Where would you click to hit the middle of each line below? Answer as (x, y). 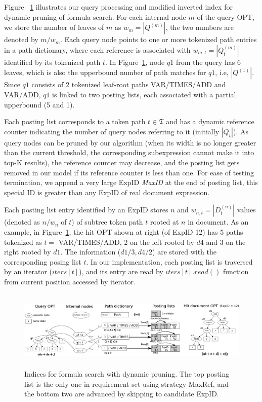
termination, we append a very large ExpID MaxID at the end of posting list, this (131, 182)
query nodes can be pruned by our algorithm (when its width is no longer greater (130, 142)
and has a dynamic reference (210, 121)
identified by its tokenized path (52, 62)
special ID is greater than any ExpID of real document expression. (107, 192)
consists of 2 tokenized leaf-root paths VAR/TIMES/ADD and (129, 84)
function (236, 271)
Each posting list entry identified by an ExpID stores (86, 210)
